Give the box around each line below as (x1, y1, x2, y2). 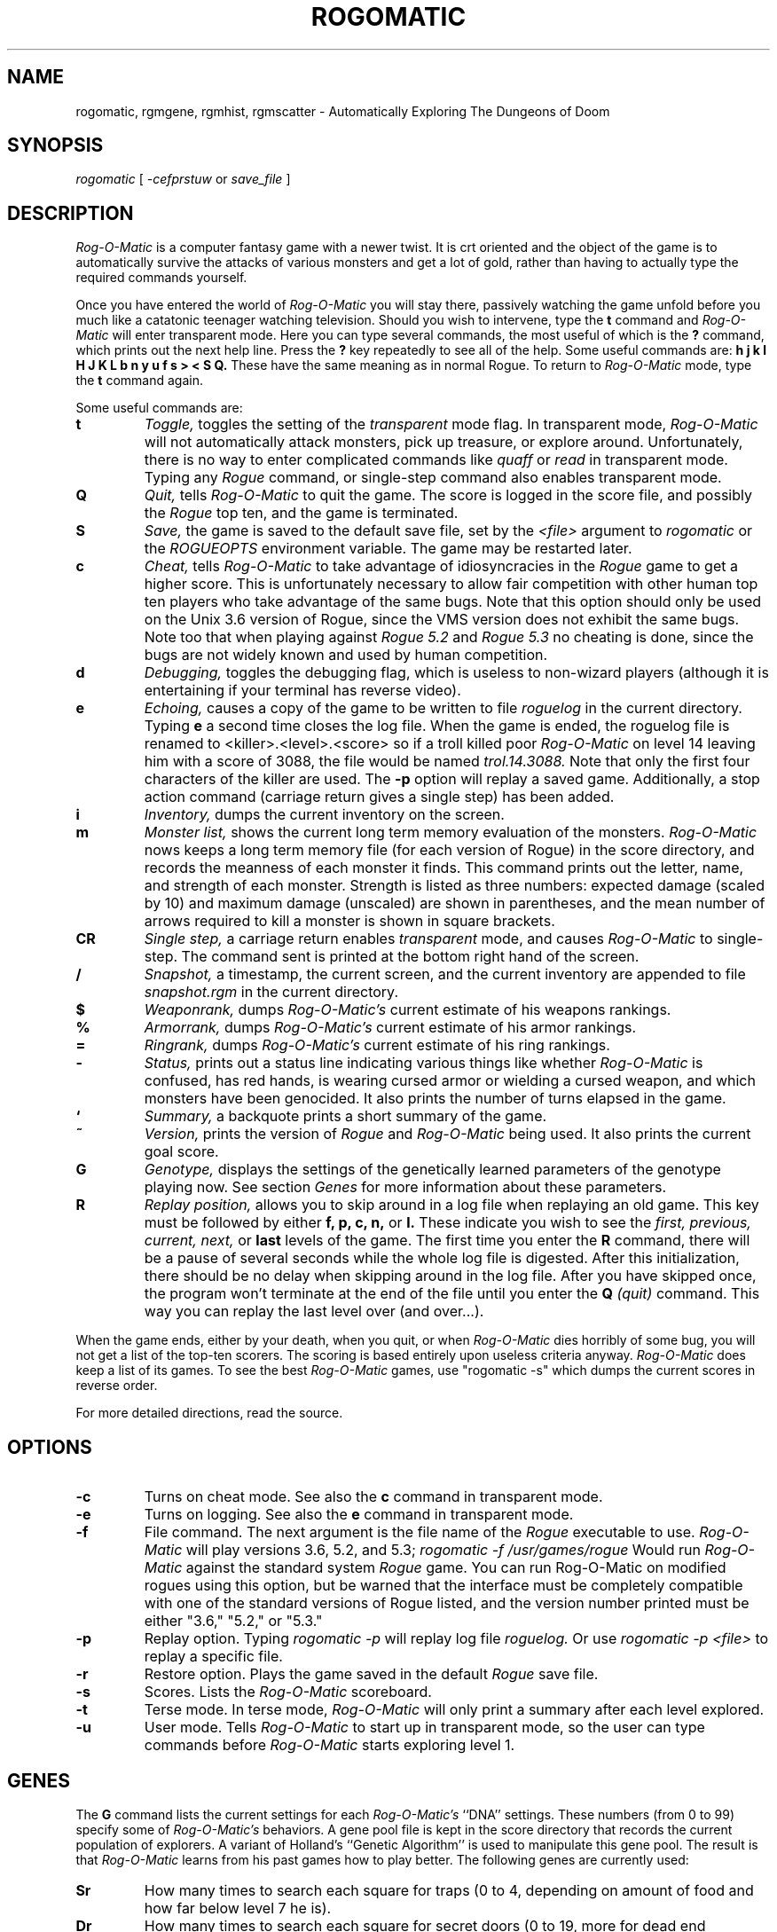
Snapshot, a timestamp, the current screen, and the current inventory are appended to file (144, 965, 746, 984)
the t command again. (75, 373, 204, 389)
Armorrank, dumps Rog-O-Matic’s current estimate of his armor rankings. (144, 1018, 637, 1037)
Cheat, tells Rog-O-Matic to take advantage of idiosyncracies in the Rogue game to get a (144, 557, 738, 576)
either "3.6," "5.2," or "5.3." (144, 1612, 323, 1630)
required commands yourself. (75, 270, 247, 286)
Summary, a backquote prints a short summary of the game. (144, 1107, 547, 1126)
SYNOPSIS (7, 134, 104, 157)
